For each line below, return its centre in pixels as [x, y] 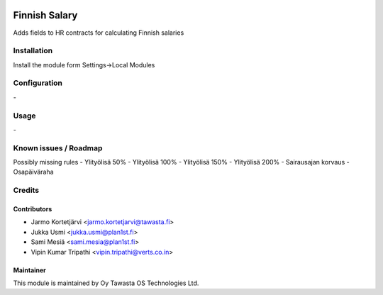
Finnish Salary [45, 15]
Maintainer [29, 270]
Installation [33, 51]
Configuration [38, 83]
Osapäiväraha [33, 172]
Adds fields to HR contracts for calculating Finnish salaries [99, 33]
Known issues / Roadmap [58, 147]
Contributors [33, 209]
